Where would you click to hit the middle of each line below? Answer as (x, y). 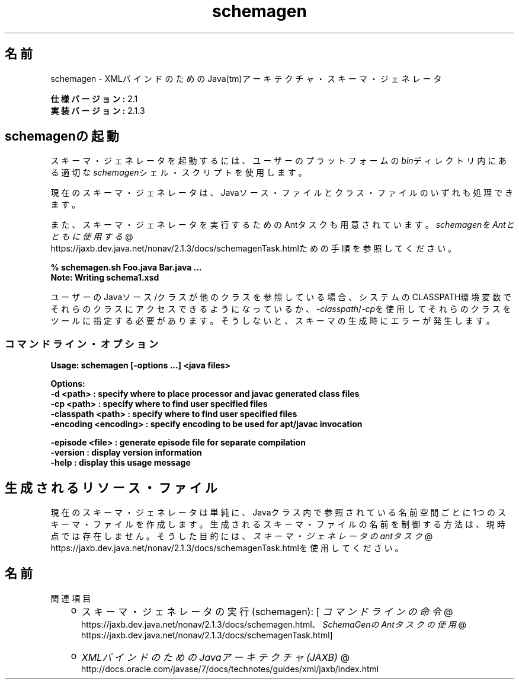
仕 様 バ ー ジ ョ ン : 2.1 (94, 98)
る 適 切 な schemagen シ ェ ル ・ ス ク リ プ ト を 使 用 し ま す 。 (179, 173)
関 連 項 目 (71, 598)
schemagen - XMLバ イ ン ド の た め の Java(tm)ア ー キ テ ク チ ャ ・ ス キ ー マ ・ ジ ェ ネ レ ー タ (246, 78)
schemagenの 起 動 (62, 136)
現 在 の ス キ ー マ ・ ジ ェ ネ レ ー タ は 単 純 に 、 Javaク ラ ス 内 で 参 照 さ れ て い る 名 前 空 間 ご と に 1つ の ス (278, 513)
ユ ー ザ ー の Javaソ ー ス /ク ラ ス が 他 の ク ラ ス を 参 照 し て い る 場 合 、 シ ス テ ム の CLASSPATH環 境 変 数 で (281, 297)
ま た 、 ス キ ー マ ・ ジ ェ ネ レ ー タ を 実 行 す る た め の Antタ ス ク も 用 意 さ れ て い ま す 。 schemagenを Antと (282, 225)
